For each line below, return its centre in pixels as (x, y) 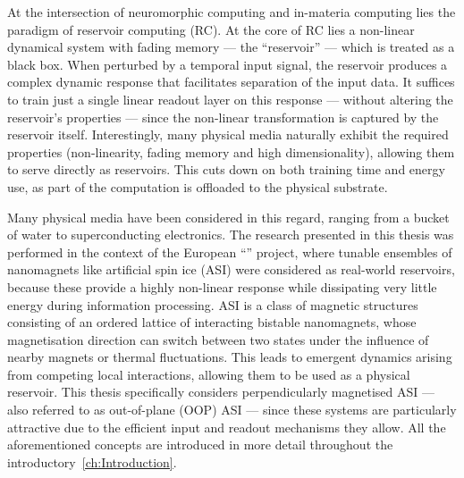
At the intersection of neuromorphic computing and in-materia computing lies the (232, 12)
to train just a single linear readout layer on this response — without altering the (230, 99)
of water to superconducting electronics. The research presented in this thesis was (231, 235)
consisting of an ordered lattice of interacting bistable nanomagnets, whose (212, 322)
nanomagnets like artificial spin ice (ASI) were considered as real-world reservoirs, (231, 269)
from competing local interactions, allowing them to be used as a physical (209, 374)
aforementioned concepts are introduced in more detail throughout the (200, 444)
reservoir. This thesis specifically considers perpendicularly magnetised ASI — (221, 392)
